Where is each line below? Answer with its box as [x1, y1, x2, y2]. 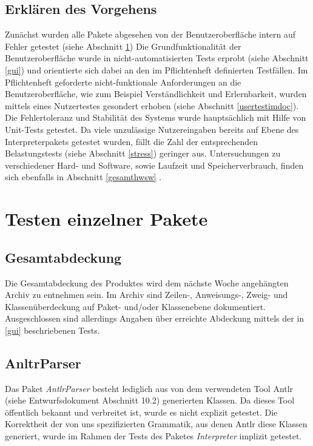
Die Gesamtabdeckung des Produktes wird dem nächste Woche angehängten [5, 276, 289, 289]
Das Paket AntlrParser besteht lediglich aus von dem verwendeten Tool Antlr [5, 382, 294, 394]
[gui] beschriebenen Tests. [5, 323, 100, 336]
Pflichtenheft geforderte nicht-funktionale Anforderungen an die [5, 75, 241, 88]
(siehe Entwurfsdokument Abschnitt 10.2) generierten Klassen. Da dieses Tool [5, 394, 295, 407]
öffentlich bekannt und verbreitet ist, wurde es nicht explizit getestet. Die [5, 405, 278, 418]
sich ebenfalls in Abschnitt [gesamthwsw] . [5, 171, 162, 183]
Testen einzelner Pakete [5, 206, 208, 231]
